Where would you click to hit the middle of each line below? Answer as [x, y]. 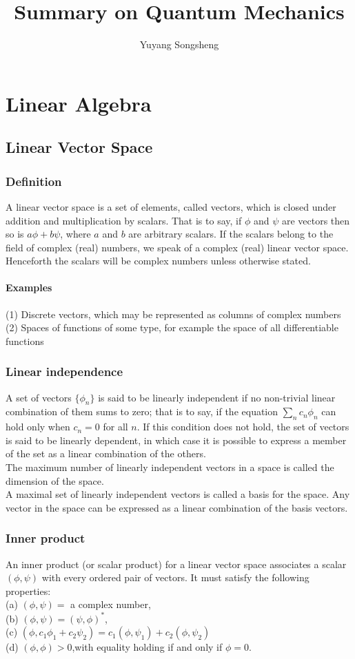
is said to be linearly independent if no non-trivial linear [217, 397]
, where [75, 234]
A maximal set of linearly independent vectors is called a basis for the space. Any [178, 494]
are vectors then [316, 220]
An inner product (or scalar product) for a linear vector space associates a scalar [176, 564]
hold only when [38, 427]
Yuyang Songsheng [179, 44]
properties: [28, 590]
